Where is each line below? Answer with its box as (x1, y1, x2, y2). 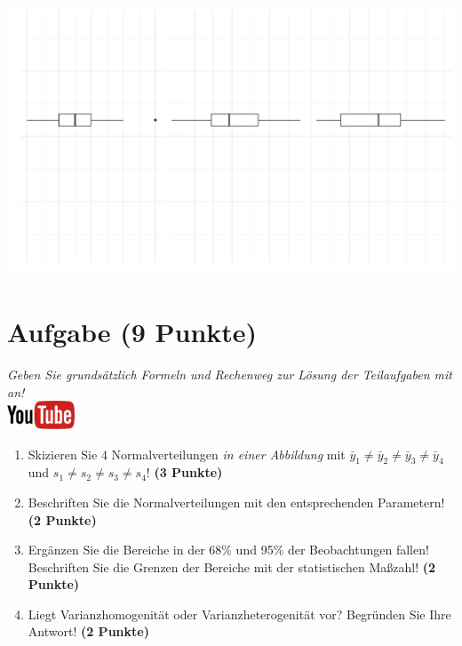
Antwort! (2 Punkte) (28, 622, 149, 641)
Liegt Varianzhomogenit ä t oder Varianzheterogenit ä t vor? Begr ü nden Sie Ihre (28, 604, 451, 623)
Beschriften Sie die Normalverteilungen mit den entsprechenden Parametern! (28, 492, 445, 511)
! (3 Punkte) (146, 463, 223, 482)
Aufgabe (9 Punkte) (7, 313, 258, 349)
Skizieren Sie (28, 444, 98, 463)
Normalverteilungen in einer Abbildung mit (111, 444, 346, 463)
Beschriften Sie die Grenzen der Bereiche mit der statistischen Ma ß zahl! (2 (28, 557, 435, 576)
